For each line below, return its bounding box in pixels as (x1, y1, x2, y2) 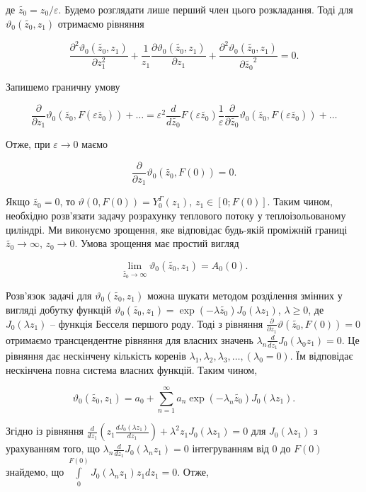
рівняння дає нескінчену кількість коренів (6, 348, 186, 362)
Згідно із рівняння (6, 423, 84, 438)
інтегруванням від (192, 441, 269, 456)
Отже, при (6, 137, 50, 151)
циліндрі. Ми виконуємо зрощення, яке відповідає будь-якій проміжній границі (6, 222, 348, 236)
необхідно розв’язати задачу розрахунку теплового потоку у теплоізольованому (6, 208, 346, 223)
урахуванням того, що (6, 441, 100, 456)
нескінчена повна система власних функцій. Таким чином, (6, 362, 258, 377)
